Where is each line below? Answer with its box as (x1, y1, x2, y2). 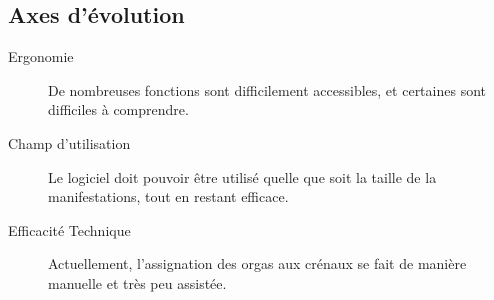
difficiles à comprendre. (48, 99, 189, 120)
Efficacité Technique (8, 219, 131, 240)
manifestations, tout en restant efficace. (48, 186, 289, 207)
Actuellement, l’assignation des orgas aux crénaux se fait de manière (48, 253, 467, 274)
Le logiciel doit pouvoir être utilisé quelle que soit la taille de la (48, 166, 437, 187)
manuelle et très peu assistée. (48, 272, 227, 293)
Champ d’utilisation (8, 132, 131, 153)
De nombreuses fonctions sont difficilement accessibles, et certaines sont (48, 79, 486, 100)
